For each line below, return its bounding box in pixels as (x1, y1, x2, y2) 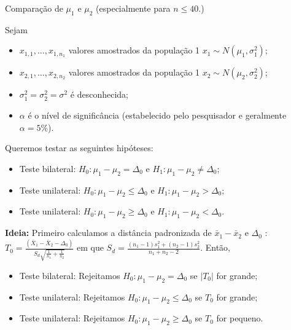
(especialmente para (96, 2, 171, 14)
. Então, (200, 241, 231, 254)
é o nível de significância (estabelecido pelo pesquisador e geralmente (28, 108, 287, 121)
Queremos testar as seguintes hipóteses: (5, 141, 153, 154)
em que (77, 241, 104, 254)
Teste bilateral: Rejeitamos (19, 269, 120, 281)
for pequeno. (216, 312, 263, 324)
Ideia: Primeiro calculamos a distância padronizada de (5, 226, 212, 239)
